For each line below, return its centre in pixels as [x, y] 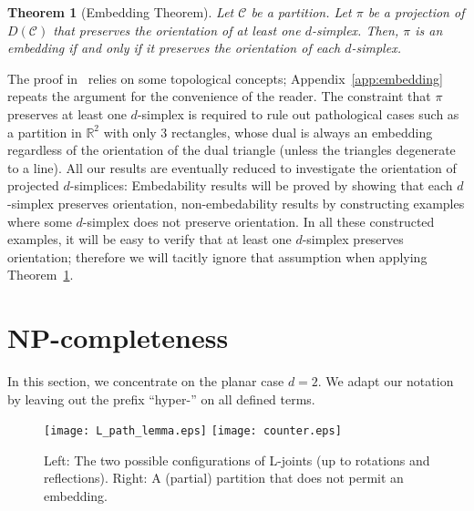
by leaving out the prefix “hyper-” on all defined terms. [161, 399]
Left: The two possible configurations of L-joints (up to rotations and [237, 460]
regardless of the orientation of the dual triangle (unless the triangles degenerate [232, 150]
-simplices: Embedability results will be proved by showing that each [261, 185]
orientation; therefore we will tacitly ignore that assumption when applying [217, 256]
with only [130, 132]
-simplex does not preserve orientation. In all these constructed [258, 221]
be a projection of [416, 12]
